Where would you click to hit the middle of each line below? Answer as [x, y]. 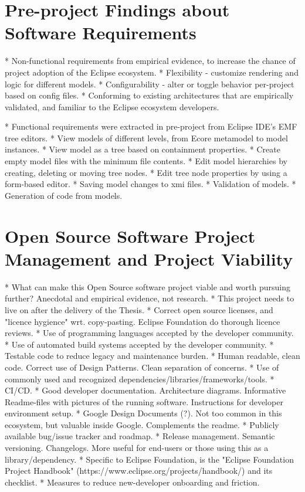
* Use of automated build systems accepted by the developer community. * [139, 344]
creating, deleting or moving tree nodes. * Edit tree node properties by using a [146, 172]
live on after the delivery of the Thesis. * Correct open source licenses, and [139, 309]
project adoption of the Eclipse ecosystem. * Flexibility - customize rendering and [152, 72]
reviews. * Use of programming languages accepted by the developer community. [149, 333]
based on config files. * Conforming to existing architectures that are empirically [149, 95]
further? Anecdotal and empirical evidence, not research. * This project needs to [150, 298]
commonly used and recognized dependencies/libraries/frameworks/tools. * [140, 379]
